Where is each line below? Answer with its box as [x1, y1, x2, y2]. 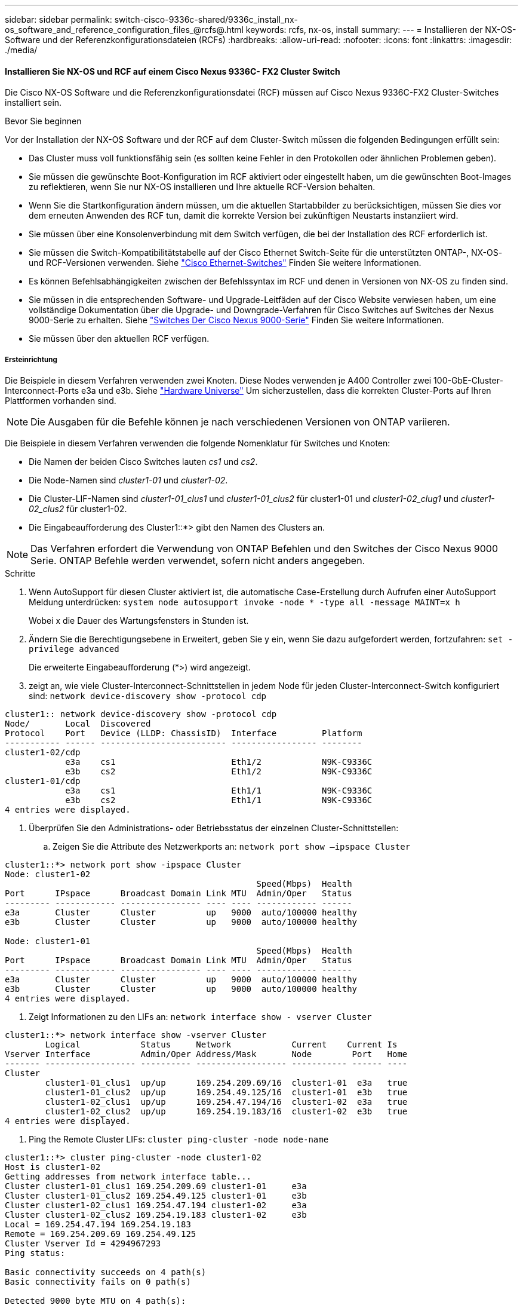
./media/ [5, 45, 38, 55]
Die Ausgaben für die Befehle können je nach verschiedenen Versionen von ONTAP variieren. [30, 416, 450, 428]
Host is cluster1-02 [5, 1162, 101, 1172]
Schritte [5, 568, 36, 578]
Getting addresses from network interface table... [5, 1172, 252, 1181]
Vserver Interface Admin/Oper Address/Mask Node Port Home [5, 1049, 408, 1059]
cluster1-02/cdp [5, 748, 81, 757]
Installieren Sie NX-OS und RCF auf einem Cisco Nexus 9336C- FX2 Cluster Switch [5, 66, 340, 76]
